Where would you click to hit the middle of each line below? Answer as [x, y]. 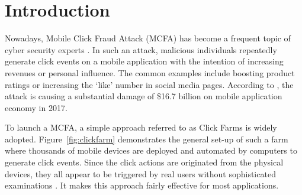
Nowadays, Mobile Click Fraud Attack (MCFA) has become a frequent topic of [148, 38]
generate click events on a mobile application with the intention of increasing [144, 61]
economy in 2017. [36, 107]
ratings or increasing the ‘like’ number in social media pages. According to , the [149, 84]
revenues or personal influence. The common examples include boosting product [150, 72]
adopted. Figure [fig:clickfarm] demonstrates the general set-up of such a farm [147, 139]
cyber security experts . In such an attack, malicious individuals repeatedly [141, 49]
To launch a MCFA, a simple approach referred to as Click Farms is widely [141, 127]
